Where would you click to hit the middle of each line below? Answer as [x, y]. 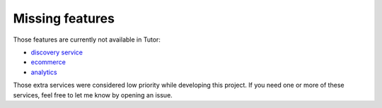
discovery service [57, 52]
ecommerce [48, 62]
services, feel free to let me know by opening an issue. [93, 95]
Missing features [64, 18]
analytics [44, 72]
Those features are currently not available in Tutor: [87, 40]
